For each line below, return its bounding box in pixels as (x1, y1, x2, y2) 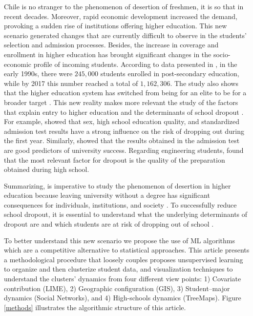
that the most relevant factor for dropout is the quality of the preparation (4, 154, 225, 165)
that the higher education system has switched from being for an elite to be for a (4, 87, 247, 98)
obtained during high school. (4, 164, 89, 174)
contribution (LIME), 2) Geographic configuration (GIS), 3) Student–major (4, 283, 230, 293)
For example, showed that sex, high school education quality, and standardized (4, 116, 240, 126)
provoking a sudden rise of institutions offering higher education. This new (4, 21, 227, 31)
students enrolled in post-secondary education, (100, 68, 239, 79)
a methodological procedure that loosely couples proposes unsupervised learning (4, 254, 243, 264)
